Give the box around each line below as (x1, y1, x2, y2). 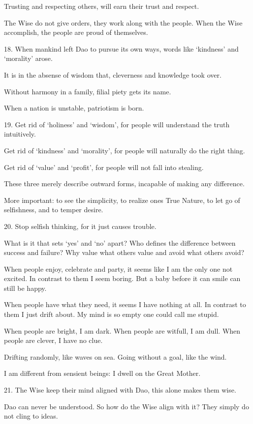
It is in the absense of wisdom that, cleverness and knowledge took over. (4, 69, 221, 80)
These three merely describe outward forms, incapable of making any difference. (4, 178, 245, 189)
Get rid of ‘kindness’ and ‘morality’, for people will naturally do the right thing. (4, 145, 245, 155)
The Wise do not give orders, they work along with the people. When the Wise (4, 17, 243, 28)
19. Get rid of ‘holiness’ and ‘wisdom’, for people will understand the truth (4, 119, 230, 129)
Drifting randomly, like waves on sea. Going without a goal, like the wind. (4, 351, 227, 362)
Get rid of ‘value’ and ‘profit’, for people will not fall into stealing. (4, 162, 204, 172)
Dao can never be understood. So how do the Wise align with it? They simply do (4, 401, 249, 411)
